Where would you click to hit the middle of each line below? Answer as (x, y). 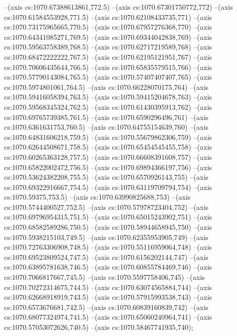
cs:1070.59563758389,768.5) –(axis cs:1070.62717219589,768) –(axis (108, 47)
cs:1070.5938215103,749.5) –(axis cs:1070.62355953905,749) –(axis (106, 237)
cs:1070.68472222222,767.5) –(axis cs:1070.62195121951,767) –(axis (108, 56)
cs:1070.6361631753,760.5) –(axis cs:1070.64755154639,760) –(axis (106, 127)
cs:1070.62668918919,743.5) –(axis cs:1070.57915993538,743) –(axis (108, 297)
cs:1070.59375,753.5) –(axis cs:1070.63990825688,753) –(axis (98, 197)
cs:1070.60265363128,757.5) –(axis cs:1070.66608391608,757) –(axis (108, 157)
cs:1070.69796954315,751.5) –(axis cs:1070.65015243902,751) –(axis (108, 217)
